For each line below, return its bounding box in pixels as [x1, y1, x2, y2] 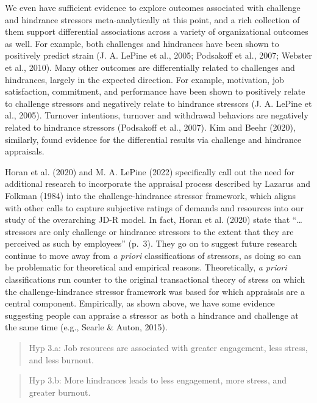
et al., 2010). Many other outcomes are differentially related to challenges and [5, 60, 295, 73]
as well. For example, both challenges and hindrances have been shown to [5, 37, 279, 49]
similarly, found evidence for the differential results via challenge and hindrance [5, 133, 302, 145]
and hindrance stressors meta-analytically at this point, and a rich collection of [5, 13, 300, 26]
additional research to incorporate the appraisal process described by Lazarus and [5, 177, 311, 190]
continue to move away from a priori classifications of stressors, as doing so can [5, 249, 301, 261]
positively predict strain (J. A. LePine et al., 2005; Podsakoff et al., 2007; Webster [5, 49, 312, 62]
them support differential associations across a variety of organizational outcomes [5, 25, 308, 38]
